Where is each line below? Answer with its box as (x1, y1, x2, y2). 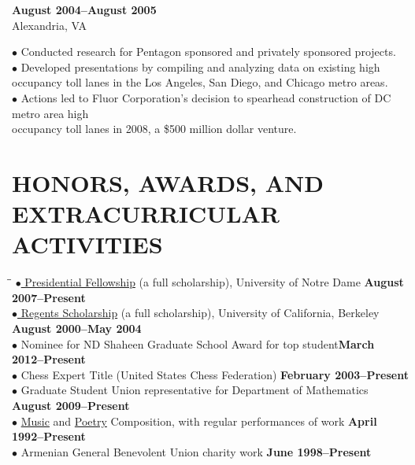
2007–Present (12, 289, 86, 305)
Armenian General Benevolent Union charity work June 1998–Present (20, 443, 372, 459)
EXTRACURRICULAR (12, 197, 280, 230)
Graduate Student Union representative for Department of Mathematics (20, 382, 369, 398)
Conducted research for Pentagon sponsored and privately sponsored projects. (20, 43, 396, 60)
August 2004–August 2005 (12, 2, 157, 17)
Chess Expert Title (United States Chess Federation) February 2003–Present (20, 366, 409, 382)
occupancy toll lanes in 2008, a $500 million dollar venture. (12, 120, 297, 137)
